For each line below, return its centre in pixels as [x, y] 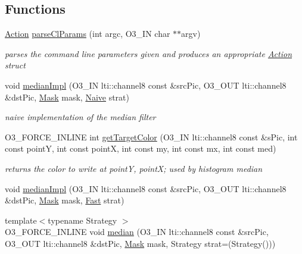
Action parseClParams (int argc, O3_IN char [88, 34]
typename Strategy [82, 220]
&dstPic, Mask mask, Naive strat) [67, 97]
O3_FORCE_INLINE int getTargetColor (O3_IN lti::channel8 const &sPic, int [151, 137]
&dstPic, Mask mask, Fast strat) [65, 200]
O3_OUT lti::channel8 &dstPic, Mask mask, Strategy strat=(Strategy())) [140, 243]
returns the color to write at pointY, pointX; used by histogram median [134, 168]
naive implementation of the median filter [80, 117]
